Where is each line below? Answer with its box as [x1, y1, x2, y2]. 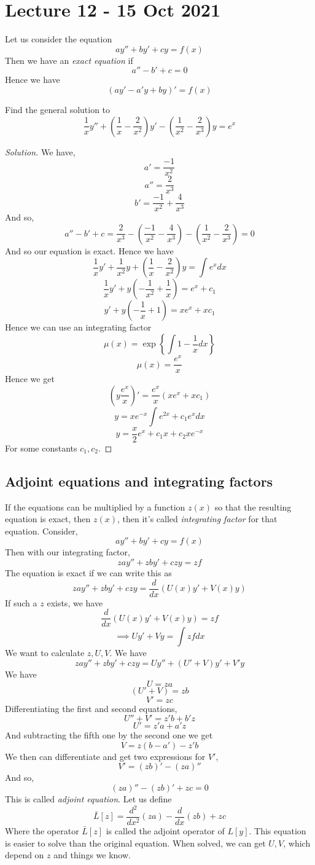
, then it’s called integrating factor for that [117, 512, 278, 525]
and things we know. [53, 848, 131, 861]
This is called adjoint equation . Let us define [5, 792, 172, 805]
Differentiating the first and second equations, [5, 702, 177, 714]
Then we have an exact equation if [5, 53, 133, 66]
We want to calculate [5, 646, 85, 659]
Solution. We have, [5, 145, 76, 158]
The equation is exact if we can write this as [5, 566, 172, 579]
